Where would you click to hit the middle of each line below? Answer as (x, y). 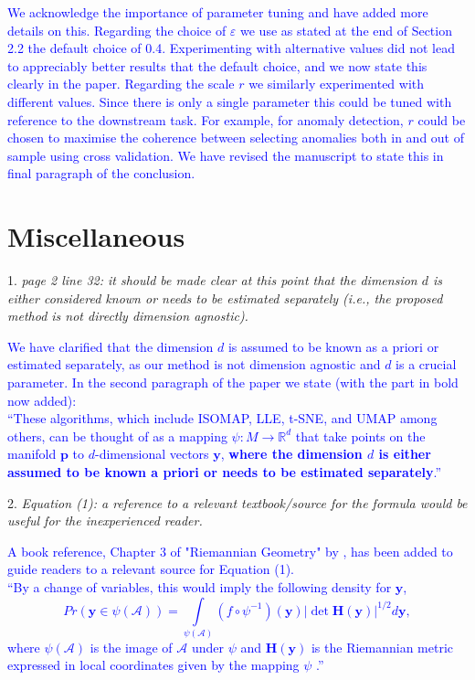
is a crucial (426, 364)
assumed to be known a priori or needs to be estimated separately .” (225, 472)
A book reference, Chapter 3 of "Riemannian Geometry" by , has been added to (230, 551)
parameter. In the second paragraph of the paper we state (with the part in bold (233, 382)
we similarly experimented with (337, 84)
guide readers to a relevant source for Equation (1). (151, 569)
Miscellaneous (96, 236)
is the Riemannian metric (382, 647)
